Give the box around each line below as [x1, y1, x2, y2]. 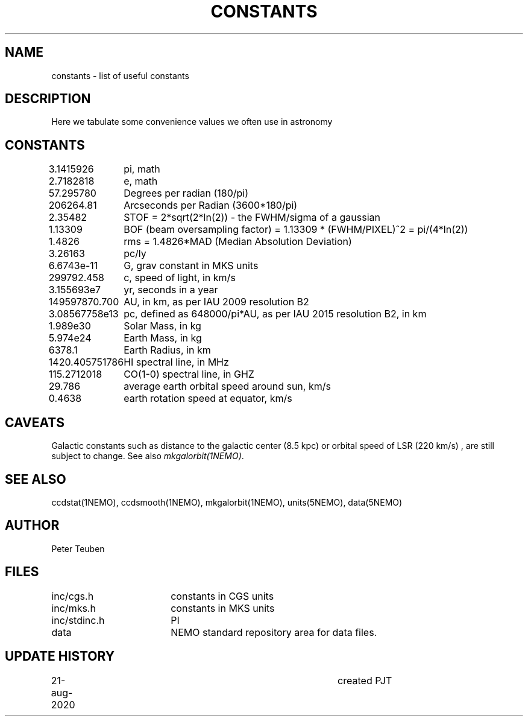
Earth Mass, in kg [124, 332, 202, 345]
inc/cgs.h [51, 589, 94, 602]
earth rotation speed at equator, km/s [124, 392, 292, 405]
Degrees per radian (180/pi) [124, 187, 249, 200]
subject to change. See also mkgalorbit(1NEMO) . [51, 451, 244, 462]
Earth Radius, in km [124, 344, 211, 357]
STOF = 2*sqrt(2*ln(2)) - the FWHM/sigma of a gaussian [124, 211, 380, 224]
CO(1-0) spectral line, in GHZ [124, 368, 254, 381]
